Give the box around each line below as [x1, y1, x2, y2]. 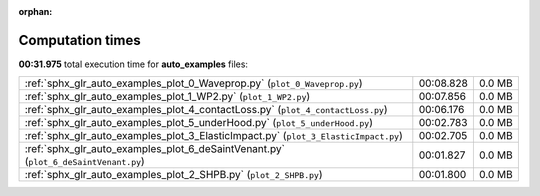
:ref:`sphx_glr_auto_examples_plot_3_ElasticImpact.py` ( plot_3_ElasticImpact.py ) [24, 129, 404, 143]
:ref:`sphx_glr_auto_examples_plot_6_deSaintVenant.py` [24, 142, 285, 156]
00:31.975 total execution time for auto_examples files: [18, 58, 249, 70]
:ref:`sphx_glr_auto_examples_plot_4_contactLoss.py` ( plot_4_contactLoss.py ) [24, 103, 388, 117]
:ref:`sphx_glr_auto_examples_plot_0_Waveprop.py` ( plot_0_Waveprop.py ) [24, 76, 363, 90]
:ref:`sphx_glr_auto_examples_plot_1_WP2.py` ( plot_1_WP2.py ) [24, 90, 311, 104]
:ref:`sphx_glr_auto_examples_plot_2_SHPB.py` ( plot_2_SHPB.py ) [24, 168, 323, 182]
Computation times [18, 31, 141, 49]
